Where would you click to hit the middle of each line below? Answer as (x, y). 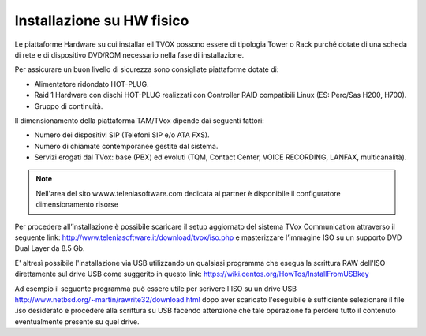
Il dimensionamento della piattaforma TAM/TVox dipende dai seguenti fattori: (139, 120)
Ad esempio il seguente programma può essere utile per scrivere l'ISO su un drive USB (156, 289)
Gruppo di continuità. (69, 106)
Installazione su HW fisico (102, 21)
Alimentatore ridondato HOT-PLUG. (92, 84)
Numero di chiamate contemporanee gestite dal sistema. (126, 146)
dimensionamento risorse (77, 204)
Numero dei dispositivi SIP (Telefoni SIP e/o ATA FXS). (122, 135)
